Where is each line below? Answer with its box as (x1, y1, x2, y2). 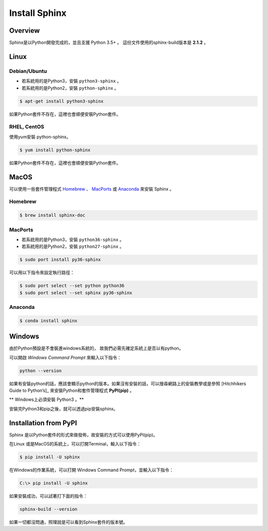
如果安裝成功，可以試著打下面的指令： (9, 493, 88, 499)
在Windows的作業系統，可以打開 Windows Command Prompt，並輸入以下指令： (9, 467, 174, 473)
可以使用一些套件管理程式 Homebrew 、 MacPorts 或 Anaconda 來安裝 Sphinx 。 (9, 186, 174, 192)
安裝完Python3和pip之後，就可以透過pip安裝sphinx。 (9, 405, 118, 412)
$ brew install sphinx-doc (19, 213, 85, 218)
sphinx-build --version (19, 507, 78, 512)
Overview (9, 26, 40, 35)
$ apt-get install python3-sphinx (19, 98, 104, 104)
